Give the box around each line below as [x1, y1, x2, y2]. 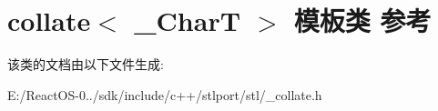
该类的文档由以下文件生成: [7, 55, 164, 74]
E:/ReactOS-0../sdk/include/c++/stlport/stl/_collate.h [7, 85, 322, 104]
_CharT [134, 2, 241, 39]
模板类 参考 [293, 2, 432, 39]
